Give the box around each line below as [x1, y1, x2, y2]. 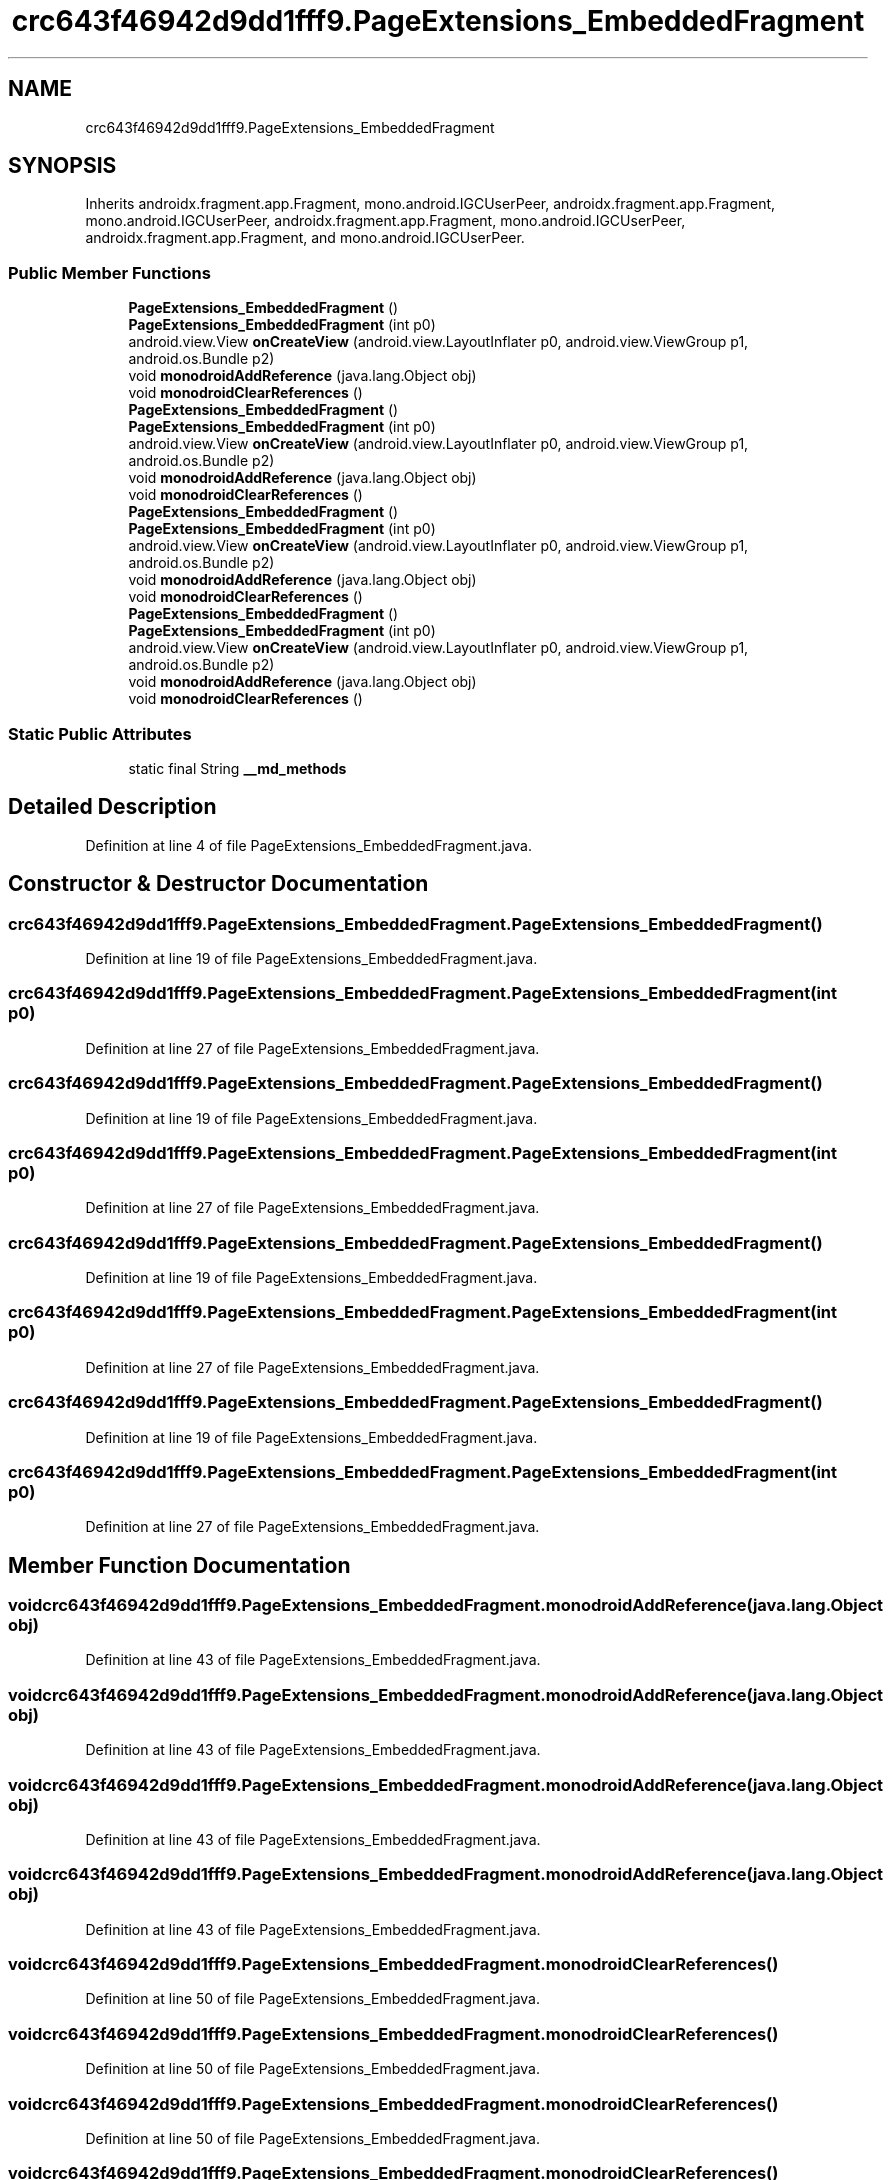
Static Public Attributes [8, 723, 192, 744]
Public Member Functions [8, 262, 211, 283]
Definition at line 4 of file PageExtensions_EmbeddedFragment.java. [85, 836, 532, 854]
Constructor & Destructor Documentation [8, 871, 429, 897]
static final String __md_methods [128, 759, 347, 777]
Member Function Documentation [8, 1552, 351, 1578]
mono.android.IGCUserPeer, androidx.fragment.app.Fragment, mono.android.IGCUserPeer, [85, 212, 686, 230]
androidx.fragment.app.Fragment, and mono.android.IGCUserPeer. [85, 229, 525, 247]
